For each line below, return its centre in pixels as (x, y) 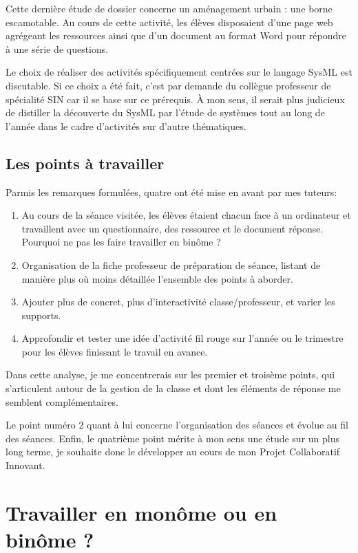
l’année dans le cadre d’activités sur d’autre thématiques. (126, 126)
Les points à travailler (85, 163)
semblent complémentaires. (62, 401)
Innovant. (25, 465)
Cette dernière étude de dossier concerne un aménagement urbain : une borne (169, 8)
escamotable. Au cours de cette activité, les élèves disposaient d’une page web (169, 22)
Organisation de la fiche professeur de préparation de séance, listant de (171, 264)
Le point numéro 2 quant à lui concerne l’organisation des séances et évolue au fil (177, 425)
